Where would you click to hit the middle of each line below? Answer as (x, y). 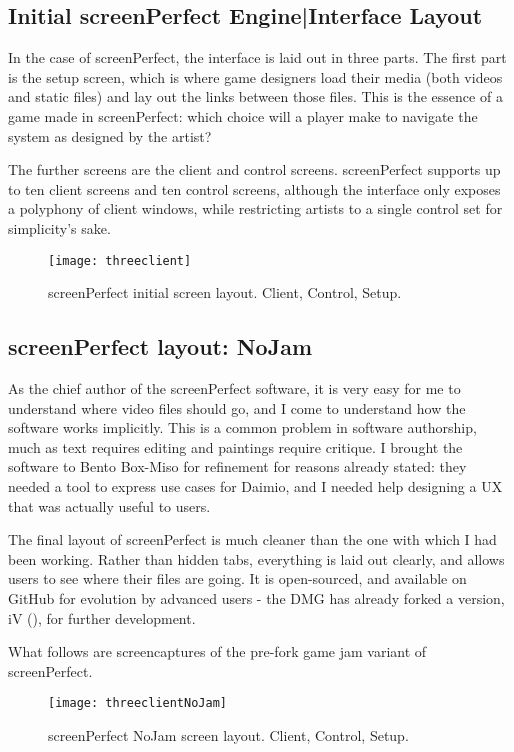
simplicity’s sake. (59, 227)
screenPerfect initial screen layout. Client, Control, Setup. (225, 292)
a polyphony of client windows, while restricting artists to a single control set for (255, 208)
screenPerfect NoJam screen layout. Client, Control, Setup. (228, 734)
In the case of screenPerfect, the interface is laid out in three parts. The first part (257, 57)
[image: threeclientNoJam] (137, 703)
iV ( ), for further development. (102, 617)
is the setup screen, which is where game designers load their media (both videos (255, 76)
